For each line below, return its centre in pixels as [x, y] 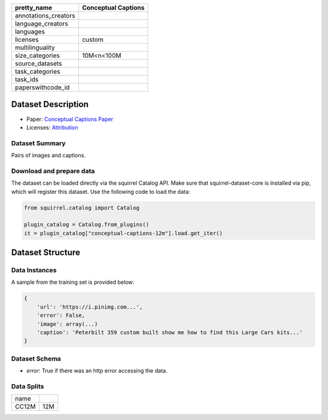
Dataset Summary [39, 143]
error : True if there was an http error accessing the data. [97, 371]
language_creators [42, 23]
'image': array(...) [67, 324]
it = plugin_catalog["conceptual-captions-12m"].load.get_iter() [123, 233]
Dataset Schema [36, 359]
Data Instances [34, 270]
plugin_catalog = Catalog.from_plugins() [87, 225]
